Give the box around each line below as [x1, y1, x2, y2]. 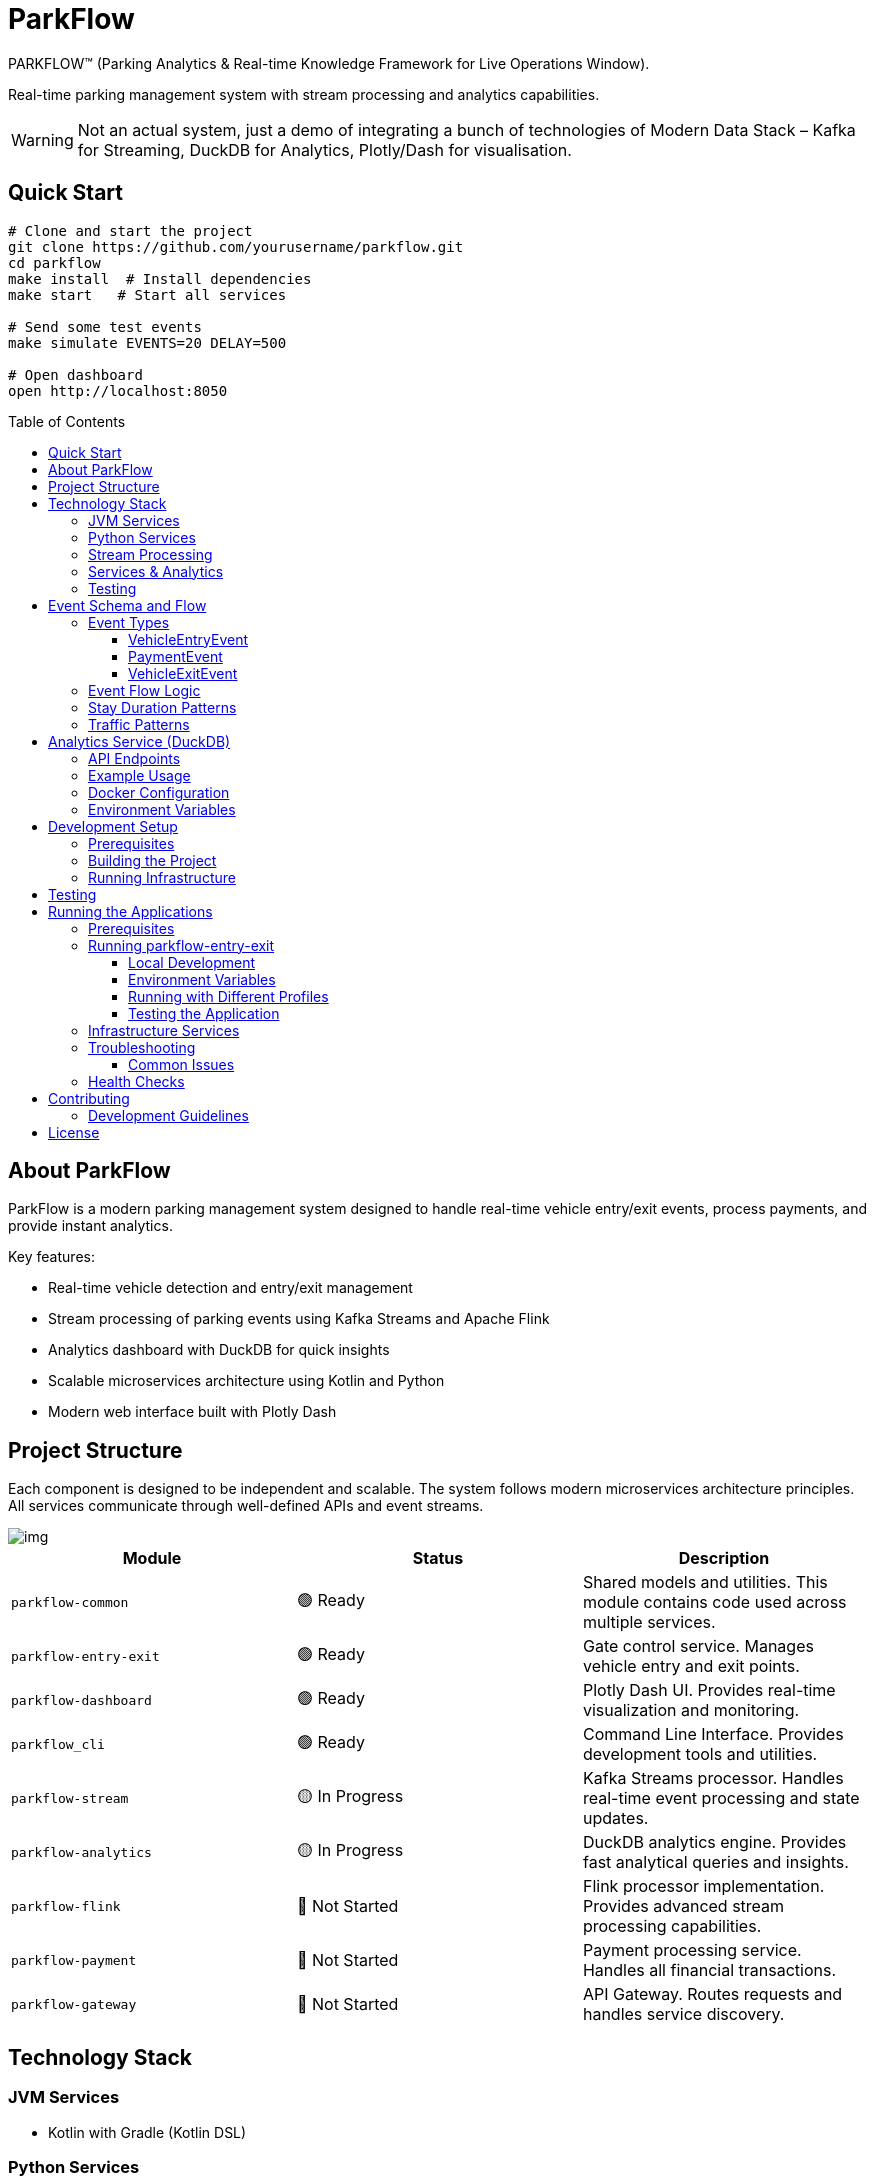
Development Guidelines [88, 1106, 249, 1124]
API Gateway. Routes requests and [582, 1984, 843, 2005]
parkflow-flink [11, 1898, 121, 1914]
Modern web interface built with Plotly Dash [48, 1403, 337, 1421]
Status [412, 1548, 464, 1569]
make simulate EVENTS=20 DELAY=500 [8, 334, 287, 351]
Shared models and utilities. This [582, 1572, 828, 1593]
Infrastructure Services [88, 1021, 240, 1039]
